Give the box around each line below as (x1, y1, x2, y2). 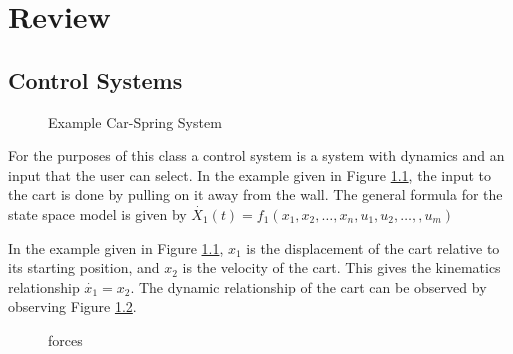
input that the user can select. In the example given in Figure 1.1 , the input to (8, 164, 492, 185)
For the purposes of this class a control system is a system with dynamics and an (8, 145, 505, 166)
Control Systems (8, 64, 183, 95)
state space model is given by (8, 203, 187, 224)
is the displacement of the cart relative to (246, 237, 500, 258)
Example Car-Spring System (48, 111, 222, 132)
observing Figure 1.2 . (8, 296, 137, 317)
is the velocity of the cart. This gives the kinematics (182, 257, 501, 278)
